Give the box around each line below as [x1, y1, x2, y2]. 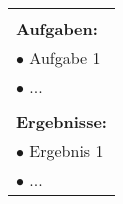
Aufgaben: [16, 17, 98, 40]
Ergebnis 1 [29, 139, 104, 162]
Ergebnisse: [16, 110, 107, 133]
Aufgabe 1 [29, 46, 101, 69]
